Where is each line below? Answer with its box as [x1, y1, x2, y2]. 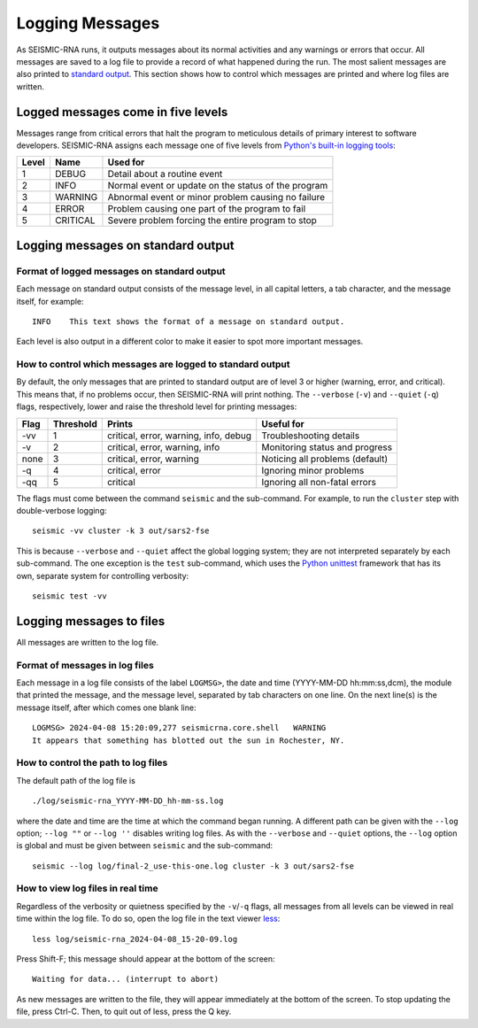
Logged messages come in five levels [16, 104, 228, 120]
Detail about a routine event [107, 168, 223, 181]
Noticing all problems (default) [261, 452, 389, 465]
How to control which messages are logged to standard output [16, 359, 290, 371]
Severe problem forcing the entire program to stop [107, 214, 318, 227]
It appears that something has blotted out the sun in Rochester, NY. [32, 735, 345, 746]
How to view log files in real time [16, 882, 158, 894]
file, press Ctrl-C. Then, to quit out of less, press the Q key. [16, 1006, 232, 1017]
